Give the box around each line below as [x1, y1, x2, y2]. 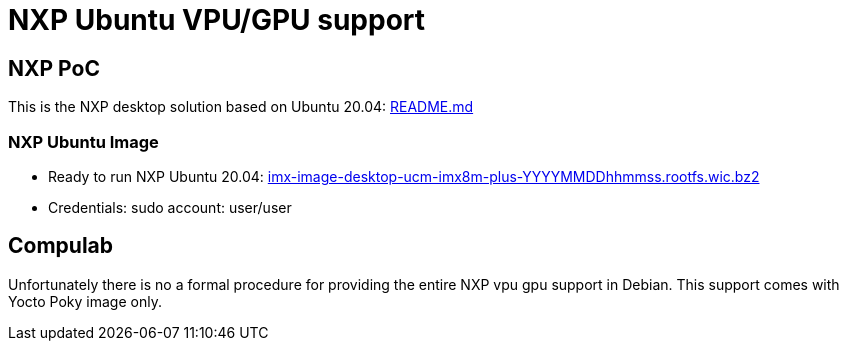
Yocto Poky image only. [8, 292, 162, 310]
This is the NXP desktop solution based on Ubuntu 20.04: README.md [8, 98, 474, 116]
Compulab [8, 233, 114, 259]
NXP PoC [8, 55, 100, 81]
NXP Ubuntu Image [8, 131, 159, 152]
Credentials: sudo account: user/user [48, 198, 292, 216]
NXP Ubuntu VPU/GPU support [8, 3, 426, 37]
